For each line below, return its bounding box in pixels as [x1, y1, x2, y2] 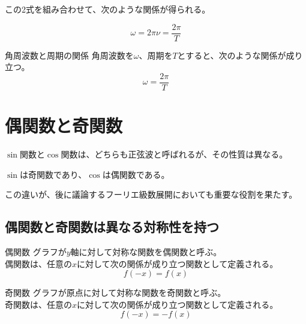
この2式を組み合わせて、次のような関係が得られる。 [5, 3, 211, 15]
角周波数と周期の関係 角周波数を [5, 49, 134, 61]
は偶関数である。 [102, 168, 170, 180]
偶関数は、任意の [5, 257, 72, 270]
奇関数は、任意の [5, 298, 72, 310]
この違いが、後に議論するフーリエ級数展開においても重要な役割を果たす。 [5, 188, 298, 201]
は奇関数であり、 [19, 168, 87, 180]
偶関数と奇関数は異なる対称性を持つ [5, 217, 219, 236]
